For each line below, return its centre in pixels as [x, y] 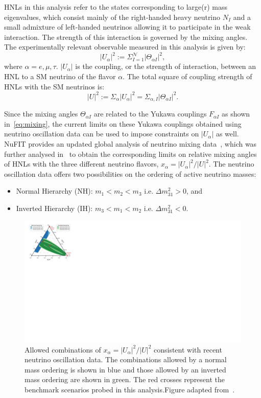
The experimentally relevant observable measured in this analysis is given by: [125, 47]
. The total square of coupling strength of [187, 76]
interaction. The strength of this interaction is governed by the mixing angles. [126, 37]
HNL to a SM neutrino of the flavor [60, 76]
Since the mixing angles [41, 114]
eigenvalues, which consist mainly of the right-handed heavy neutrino [112, 17]
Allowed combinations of [63, 349]
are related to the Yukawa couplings [150, 114]
